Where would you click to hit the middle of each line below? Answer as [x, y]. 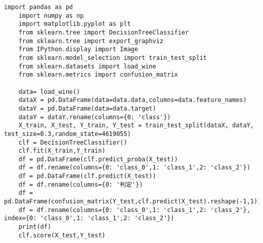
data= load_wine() [49, 92]
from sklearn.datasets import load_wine [87, 66]
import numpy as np [51, 15]
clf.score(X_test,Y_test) [62, 235]
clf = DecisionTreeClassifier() [73, 142]
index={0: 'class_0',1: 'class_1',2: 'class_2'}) [89, 218]
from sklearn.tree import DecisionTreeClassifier [104, 32]
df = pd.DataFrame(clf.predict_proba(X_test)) [98, 159]
